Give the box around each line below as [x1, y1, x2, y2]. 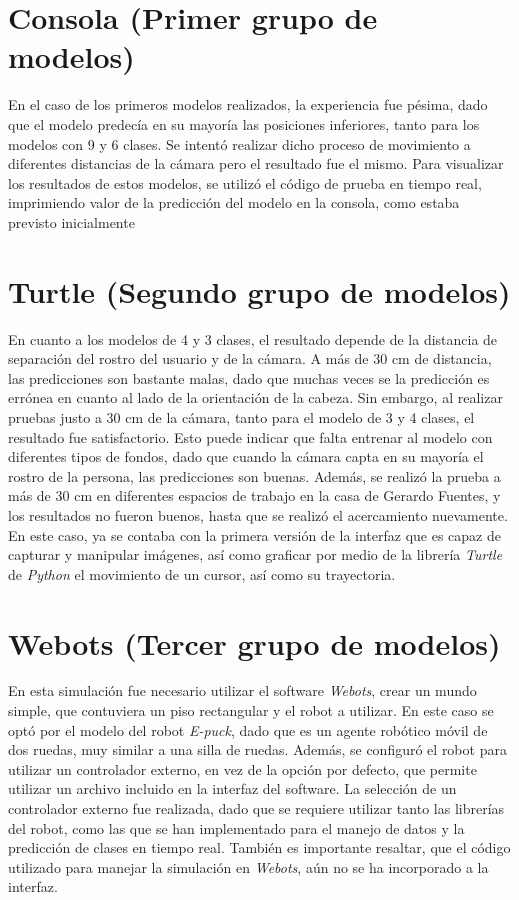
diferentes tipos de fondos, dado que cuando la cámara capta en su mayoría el [8, 446, 484, 467]
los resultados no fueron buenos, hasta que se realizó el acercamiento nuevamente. [8, 504, 508, 525]
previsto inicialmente [8, 211, 135, 232]
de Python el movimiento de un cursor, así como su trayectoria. [8, 563, 396, 584]
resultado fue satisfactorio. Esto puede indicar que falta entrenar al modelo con [8, 426, 493, 447]
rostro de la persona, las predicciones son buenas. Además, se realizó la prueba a [8, 465, 501, 486]
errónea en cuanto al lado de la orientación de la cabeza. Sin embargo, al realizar [8, 387, 503, 408]
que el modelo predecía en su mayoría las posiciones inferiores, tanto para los [8, 113, 480, 134]
